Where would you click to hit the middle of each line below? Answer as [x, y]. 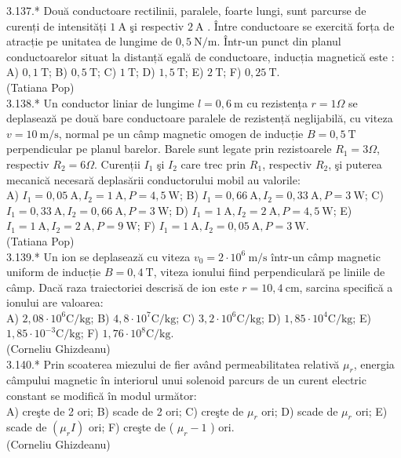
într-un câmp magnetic [326, 256]
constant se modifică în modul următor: [102, 396]
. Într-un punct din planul [279, 41]
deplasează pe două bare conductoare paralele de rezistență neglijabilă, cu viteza [200, 118]
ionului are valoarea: [55, 302]
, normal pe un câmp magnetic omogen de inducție [181, 133]
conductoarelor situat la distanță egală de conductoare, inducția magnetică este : [200, 56]
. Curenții [117, 164]
